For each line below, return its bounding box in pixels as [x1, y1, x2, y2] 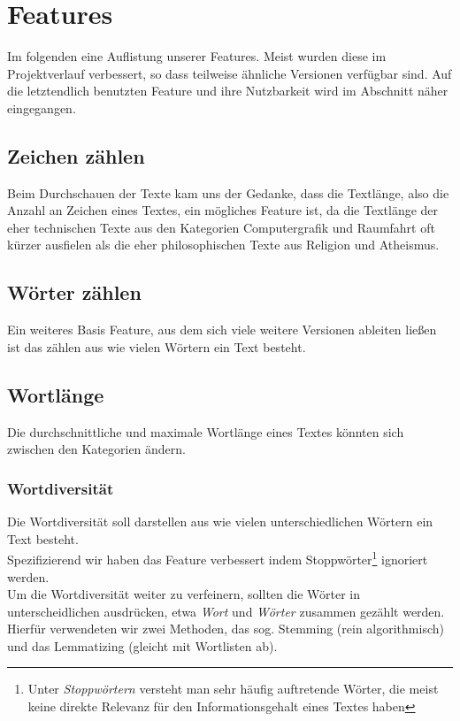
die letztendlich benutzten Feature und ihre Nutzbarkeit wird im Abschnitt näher [7, 81, 448, 100]
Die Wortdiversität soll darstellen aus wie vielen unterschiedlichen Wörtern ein [7, 512, 433, 531]
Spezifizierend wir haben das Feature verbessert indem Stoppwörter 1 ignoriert [7, 548, 428, 568]
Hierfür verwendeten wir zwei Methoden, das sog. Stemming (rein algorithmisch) [7, 619, 444, 638]
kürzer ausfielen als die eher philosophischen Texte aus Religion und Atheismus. [7, 235, 440, 254]
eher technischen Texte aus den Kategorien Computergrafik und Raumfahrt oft [7, 218, 435, 236]
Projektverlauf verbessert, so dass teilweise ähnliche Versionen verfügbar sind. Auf [7, 64, 452, 82]
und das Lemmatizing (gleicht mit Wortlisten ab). [7, 636, 278, 655]
